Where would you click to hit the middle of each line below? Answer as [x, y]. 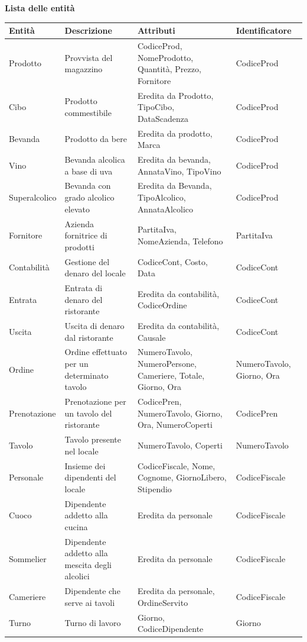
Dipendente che [92, 591]
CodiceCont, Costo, [172, 261]
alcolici [77, 576]
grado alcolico [89, 197]
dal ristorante [89, 337]
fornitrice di [86, 235]
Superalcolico [33, 197]
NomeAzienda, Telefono [180, 241]
